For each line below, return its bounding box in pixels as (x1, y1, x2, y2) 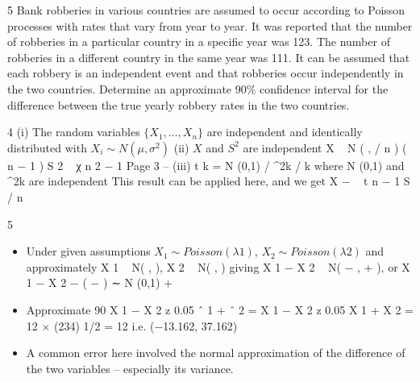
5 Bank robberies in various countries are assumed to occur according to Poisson (7, 2, 405, 18)
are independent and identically (206, 123, 363, 140)
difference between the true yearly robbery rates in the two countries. (7, 96, 350, 113)
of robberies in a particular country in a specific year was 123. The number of (7, 33, 390, 50)
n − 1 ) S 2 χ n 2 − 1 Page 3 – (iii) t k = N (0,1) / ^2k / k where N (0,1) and (7, 156, 405, 173)
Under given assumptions (26, 243, 151, 260)
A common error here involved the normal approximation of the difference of (26, 344, 405, 361)
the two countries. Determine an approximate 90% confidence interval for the (7, 80, 389, 97)
